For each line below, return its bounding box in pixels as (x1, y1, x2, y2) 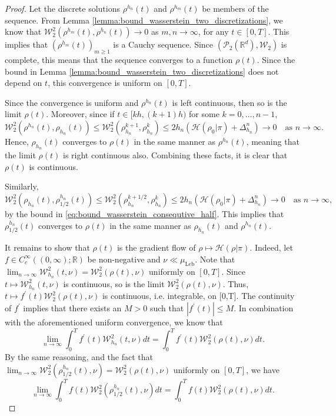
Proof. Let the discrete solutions (5, 2, 120, 14)
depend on (5, 76, 42, 89)
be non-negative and (87, 252, 161, 265)
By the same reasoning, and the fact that (5, 350, 153, 362)
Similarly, (5, 180, 39, 192)
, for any (198, 25, 229, 38)
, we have (246, 363, 280, 375)
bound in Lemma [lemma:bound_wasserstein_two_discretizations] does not (5, 65, 279, 77)
